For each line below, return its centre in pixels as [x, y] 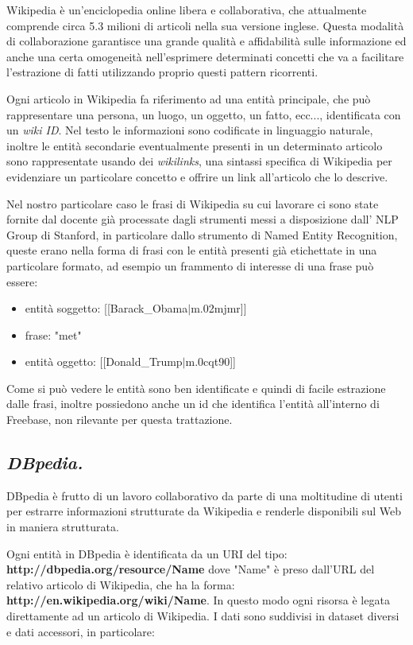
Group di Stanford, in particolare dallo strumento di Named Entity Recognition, [202, 234]
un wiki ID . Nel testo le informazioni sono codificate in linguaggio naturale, [190, 130]
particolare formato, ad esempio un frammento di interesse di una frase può [190, 265]
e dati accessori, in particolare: [81, 631]
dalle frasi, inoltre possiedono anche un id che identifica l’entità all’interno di [193, 404]
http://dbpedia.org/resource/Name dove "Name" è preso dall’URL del [191, 569]
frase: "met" [53, 334]
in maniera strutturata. [63, 527]
